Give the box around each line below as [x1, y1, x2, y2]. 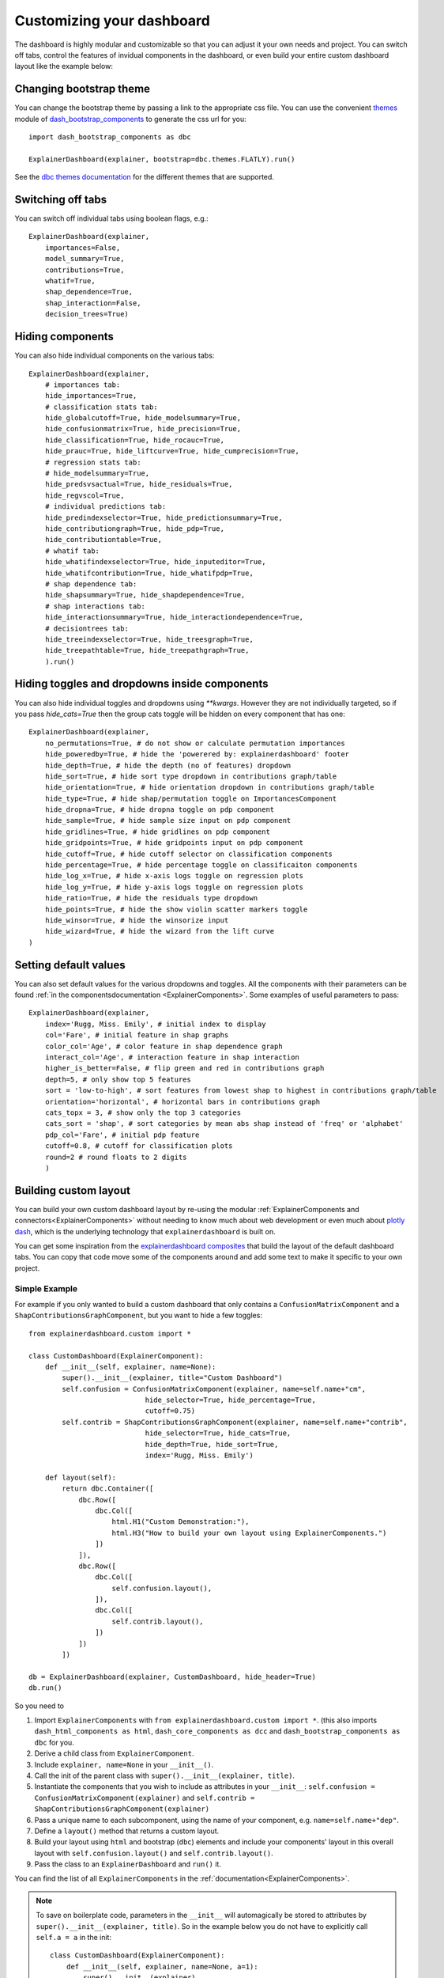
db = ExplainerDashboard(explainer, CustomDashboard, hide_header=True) [28, 1672, 316, 1681]
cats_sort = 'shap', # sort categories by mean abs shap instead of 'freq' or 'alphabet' [44, 1120, 404, 1128]
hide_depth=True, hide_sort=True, [145, 1440, 279, 1449]
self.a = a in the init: [36, 1933, 112, 1942]
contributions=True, [44, 265, 125, 275]
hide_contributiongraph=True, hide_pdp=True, [44, 524, 225, 533]
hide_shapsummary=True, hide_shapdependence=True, [44, 590, 246, 600]
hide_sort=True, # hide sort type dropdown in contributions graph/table [44, 771, 337, 781]
